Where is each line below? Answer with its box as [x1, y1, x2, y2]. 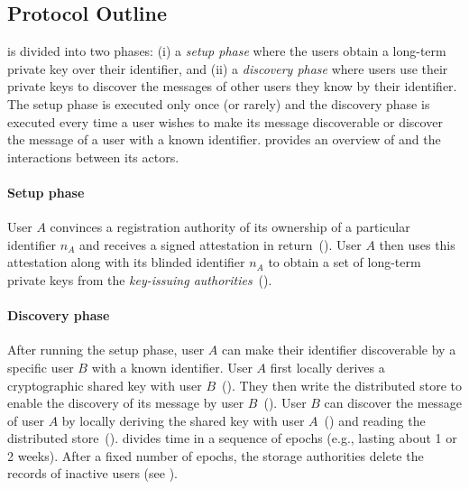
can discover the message [324, 393, 462, 412]
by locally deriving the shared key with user [61, 411, 305, 429]
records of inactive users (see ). [7, 464, 178, 483]
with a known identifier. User [91, 357, 253, 376]
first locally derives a [270, 357, 385, 376]
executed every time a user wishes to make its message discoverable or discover [7, 112, 443, 131]
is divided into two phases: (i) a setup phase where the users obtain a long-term [7, 42, 446, 60]
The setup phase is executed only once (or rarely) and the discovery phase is [7, 94, 430, 113]
